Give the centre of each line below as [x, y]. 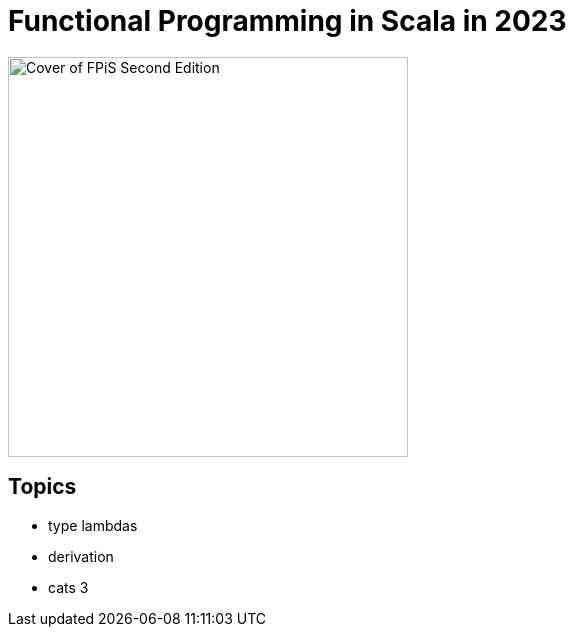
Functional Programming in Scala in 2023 [287, 21]
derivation [81, 556]
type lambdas [93, 525]
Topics [42, 487]
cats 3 [68, 587]
